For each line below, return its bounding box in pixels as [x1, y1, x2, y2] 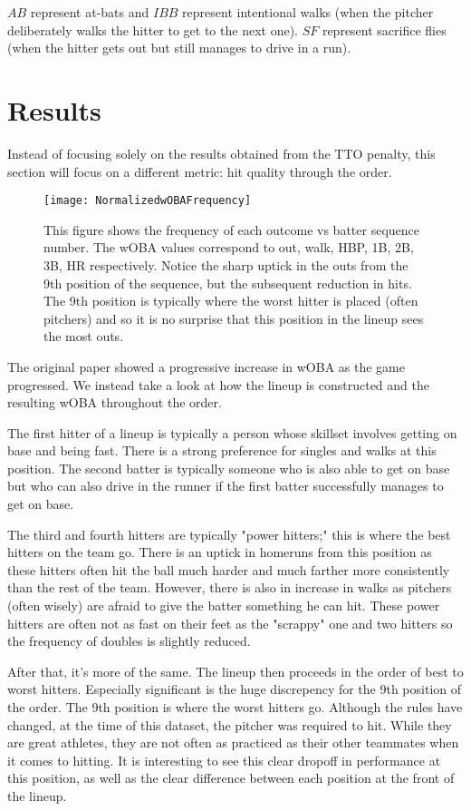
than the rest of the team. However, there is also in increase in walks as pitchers [7, 578, 452, 597]
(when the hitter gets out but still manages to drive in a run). [7, 38, 351, 57]
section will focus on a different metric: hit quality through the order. [7, 161, 392, 181]
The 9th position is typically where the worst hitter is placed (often [43, 291, 418, 310]
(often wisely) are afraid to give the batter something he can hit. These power [7, 596, 440, 615]
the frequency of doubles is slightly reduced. [7, 631, 251, 650]
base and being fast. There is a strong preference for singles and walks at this [7, 441, 437, 460]
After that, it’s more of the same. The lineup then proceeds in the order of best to [7, 661, 464, 680]
